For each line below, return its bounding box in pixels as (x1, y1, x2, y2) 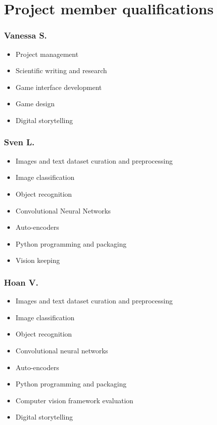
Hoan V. (4, 276, 39, 288)
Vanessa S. (4, 29, 47, 42)
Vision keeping (15, 255, 60, 265)
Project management (15, 48, 79, 59)
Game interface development (15, 82, 102, 92)
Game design (15, 98, 55, 109)
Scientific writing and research (15, 65, 107, 76)
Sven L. (4, 136, 35, 148)
